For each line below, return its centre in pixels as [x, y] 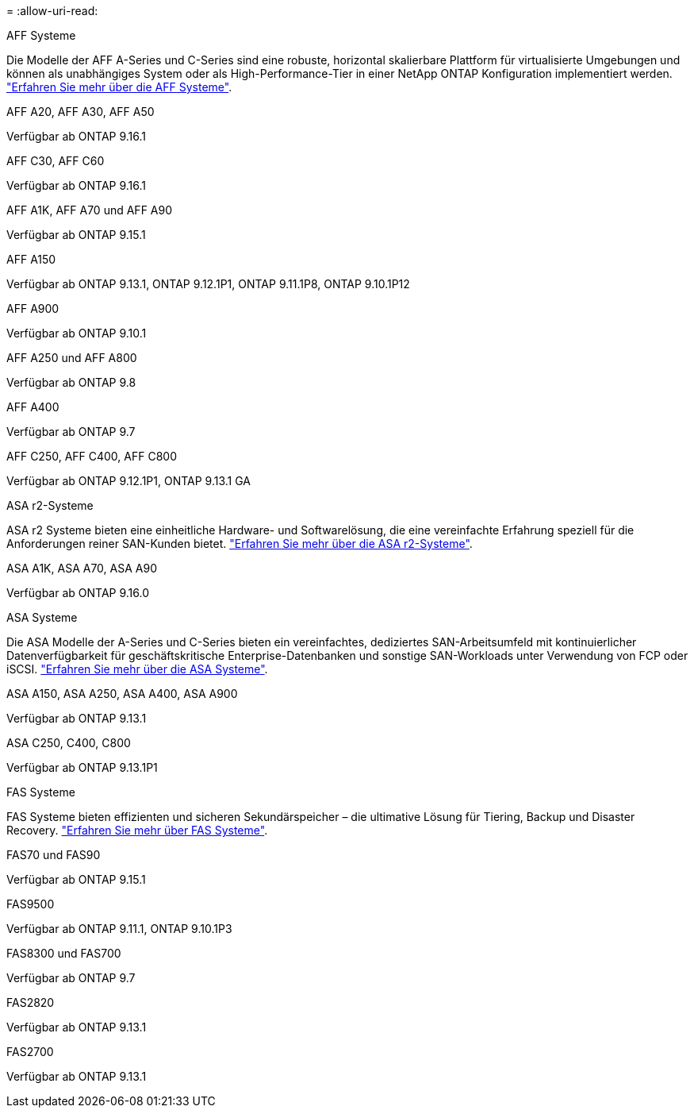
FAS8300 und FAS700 [64, 953]
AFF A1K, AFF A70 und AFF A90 [90, 210]
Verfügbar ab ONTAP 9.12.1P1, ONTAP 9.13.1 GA [128, 481]
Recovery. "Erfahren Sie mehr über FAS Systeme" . [137, 830]
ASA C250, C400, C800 [69, 743]
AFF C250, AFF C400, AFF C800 [92, 456]
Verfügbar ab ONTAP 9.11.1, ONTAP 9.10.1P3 [119, 929]
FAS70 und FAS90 [54, 855]
